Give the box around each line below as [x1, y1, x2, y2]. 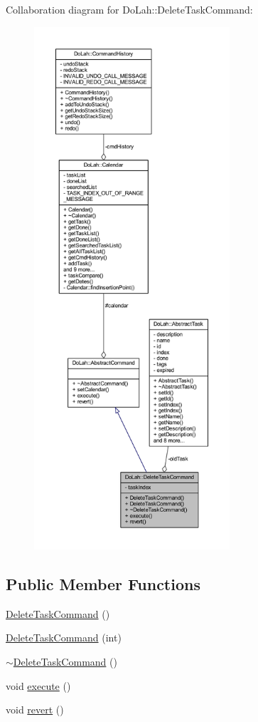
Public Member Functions [6, 572, 200, 594]
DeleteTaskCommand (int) [6, 630, 122, 645]
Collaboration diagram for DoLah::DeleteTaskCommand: [6, 2, 253, 16]
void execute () [6, 678, 71, 693]
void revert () [6, 702, 64, 717]
